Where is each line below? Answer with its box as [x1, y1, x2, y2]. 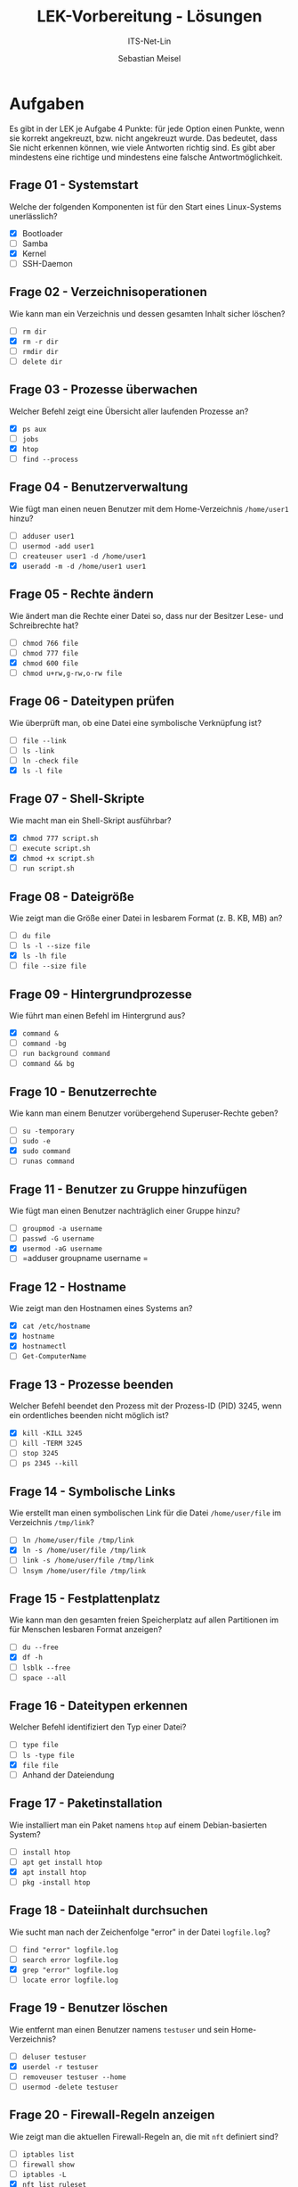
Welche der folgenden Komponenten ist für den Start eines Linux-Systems [9, 201, 282, 211]
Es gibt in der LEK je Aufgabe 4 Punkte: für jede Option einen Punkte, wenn [9, 123, 285, 134]
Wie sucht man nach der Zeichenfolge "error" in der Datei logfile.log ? [9, 1927, 271, 1937]
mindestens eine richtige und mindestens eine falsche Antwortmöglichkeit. [9, 152, 283, 162]
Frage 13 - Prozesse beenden [9, 1376, 173, 1392]
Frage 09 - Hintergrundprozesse [9, 986, 193, 1002]
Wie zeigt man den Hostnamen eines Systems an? [9, 1303, 193, 1314]
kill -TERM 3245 [21, 1439, 83, 1448]
